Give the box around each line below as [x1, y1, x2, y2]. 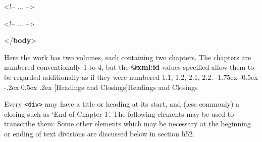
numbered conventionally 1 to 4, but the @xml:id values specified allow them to [4, 62, 254, 72]
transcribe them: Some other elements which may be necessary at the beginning [4, 118, 251, 129]
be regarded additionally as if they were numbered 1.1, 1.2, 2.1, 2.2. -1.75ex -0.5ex [4, 71, 258, 82]
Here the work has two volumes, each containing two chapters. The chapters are [4, 52, 251, 62]
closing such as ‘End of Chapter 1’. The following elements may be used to [4, 108, 234, 119]
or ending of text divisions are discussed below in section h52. [4, 128, 195, 138]
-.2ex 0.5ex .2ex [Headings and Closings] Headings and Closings [4, 81, 198, 92]
